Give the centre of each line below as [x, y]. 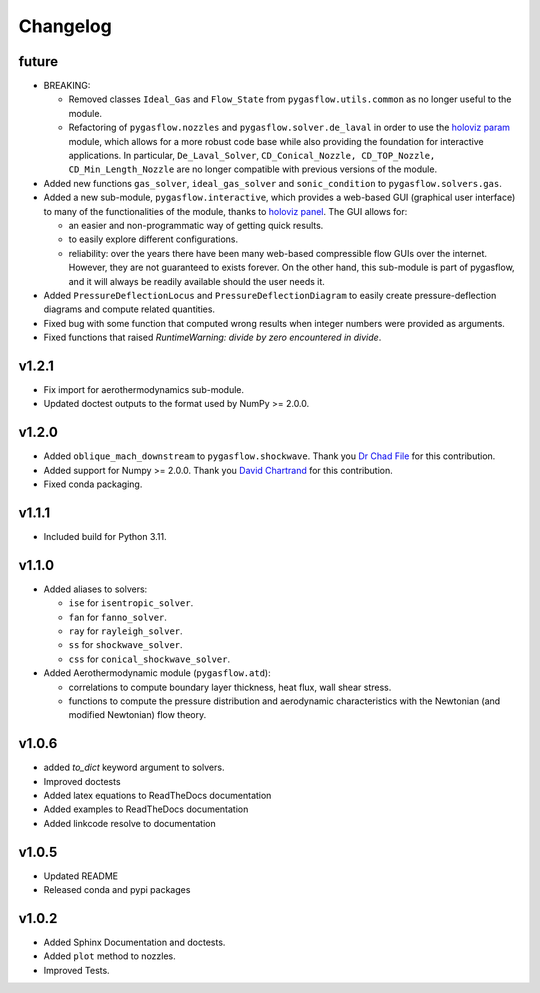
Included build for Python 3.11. [105, 536]
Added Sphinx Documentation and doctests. [134, 942]
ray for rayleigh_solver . [126, 631]
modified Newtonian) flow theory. [137, 715]
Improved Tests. [76, 970]
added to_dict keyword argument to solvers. [134, 767]
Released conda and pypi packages [117, 890]
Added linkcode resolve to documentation [129, 823]
